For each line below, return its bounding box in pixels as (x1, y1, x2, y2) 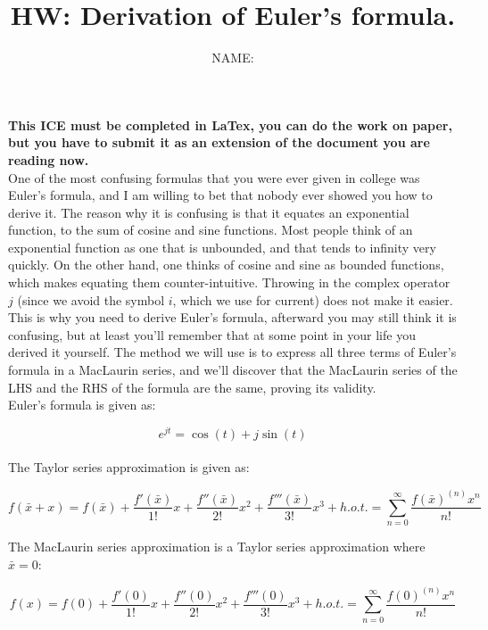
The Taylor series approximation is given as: (8, 458, 250, 477)
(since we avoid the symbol (17, 290, 165, 309)
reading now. (8, 150, 89, 169)
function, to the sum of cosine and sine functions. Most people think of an (8, 220, 413, 239)
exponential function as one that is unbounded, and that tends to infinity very (8, 237, 436, 256)
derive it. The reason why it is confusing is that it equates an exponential (8, 203, 409, 221)
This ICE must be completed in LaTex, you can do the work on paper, (8, 115, 452, 134)
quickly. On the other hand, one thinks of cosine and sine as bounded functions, (8, 255, 444, 274)
